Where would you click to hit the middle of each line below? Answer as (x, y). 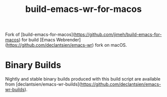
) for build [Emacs (37, 40)
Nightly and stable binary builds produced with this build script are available (83, 79)
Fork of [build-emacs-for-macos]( (40, 35)
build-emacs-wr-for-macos (83, 9)
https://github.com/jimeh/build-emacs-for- (118, 35)
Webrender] (69, 40)
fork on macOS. (111, 45)
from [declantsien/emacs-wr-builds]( (43, 84)
